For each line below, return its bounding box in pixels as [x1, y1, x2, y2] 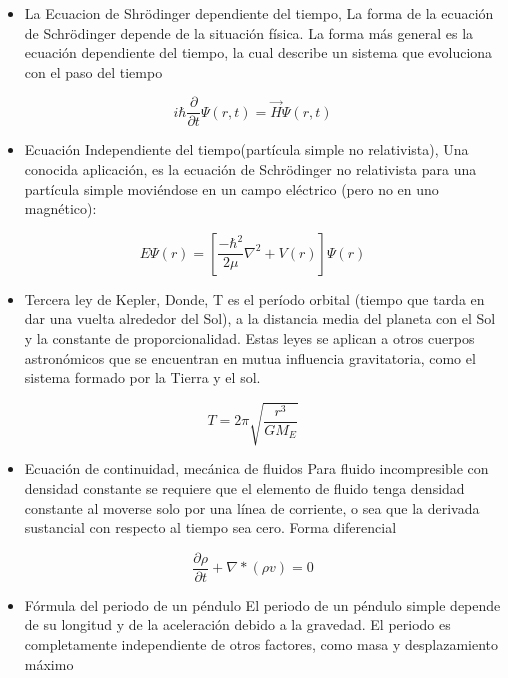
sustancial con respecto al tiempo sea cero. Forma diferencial [24, 517, 397, 538]
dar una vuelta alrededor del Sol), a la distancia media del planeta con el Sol [24, 308, 496, 329]
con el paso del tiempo [24, 61, 163, 82]
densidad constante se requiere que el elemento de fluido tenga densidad [24, 477, 465, 498]
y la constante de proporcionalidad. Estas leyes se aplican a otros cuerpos [24, 328, 475, 348]
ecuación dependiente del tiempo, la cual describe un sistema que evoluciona [24, 42, 493, 63]
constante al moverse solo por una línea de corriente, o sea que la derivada [24, 497, 480, 518]
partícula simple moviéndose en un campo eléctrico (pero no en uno [24, 178, 439, 199]
